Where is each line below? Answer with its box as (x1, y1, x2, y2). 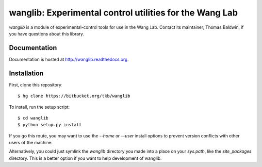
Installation (9, 69, 44, 77)
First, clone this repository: (9, 82, 63, 87)
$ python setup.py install (17, 122, 82, 128)
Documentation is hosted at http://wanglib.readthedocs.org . (9, 56, 129, 62)
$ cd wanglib (17, 115, 49, 121)
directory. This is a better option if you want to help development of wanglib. (9, 155, 162, 161)
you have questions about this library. (9, 31, 84, 36)
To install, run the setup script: (9, 104, 70, 110)
